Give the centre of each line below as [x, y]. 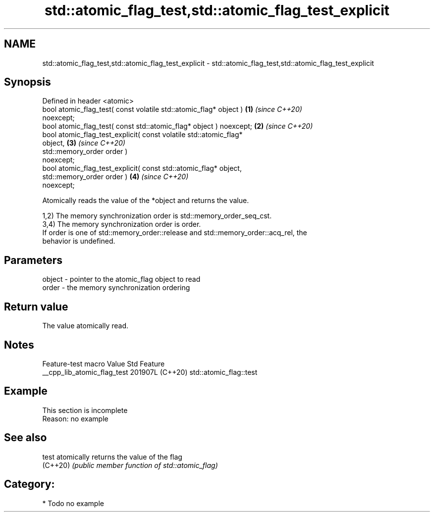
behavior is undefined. [79, 241]
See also [26, 438]
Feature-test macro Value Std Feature [104, 363]
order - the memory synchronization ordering [116, 288]
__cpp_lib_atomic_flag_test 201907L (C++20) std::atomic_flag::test [150, 372]
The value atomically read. [85, 326]
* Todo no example [73, 503]
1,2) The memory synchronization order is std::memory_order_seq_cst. [157, 216]
